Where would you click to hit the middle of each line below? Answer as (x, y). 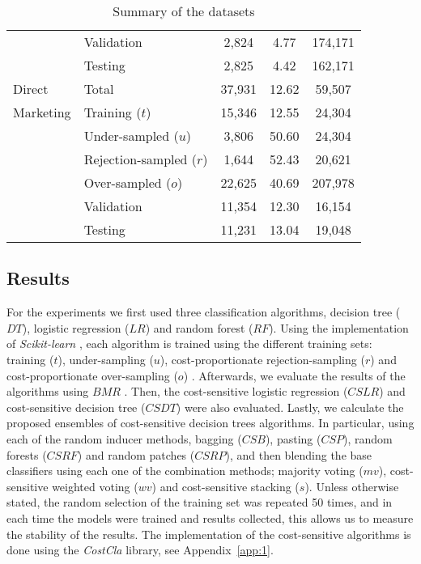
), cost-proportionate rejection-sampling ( (262, 359)
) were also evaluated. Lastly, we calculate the (290, 407)
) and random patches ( (136, 454)
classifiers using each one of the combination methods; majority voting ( (185, 471)
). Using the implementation (339, 327)
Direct (31, 89)
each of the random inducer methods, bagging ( (124, 438)
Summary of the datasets (184, 11)
